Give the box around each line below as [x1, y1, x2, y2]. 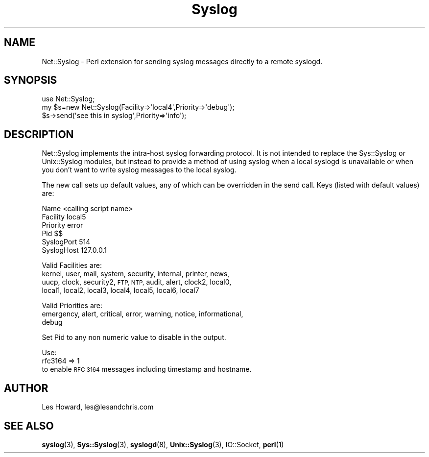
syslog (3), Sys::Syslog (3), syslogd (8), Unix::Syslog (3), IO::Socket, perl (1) [42, 440, 284, 449]
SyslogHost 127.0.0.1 [42, 246, 107, 255]
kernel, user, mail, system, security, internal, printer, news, [42, 269, 230, 278]
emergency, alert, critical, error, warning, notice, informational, [42, 310, 243, 318]
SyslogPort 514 [42, 238, 91, 246]
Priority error [42, 221, 83, 230]
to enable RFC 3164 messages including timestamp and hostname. [42, 365, 252, 374]
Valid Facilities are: [42, 261, 102, 270]
